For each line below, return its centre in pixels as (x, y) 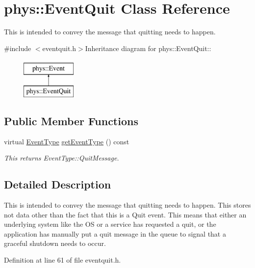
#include (18, 48)
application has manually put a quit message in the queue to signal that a (115, 233)
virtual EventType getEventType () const (67, 141)
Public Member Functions (71, 121)
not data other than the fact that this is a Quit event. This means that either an (125, 214)
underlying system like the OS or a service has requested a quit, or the (110, 224)
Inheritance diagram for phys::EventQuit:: (148, 48)
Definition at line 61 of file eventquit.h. (63, 260)
